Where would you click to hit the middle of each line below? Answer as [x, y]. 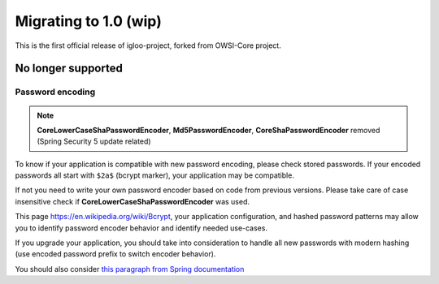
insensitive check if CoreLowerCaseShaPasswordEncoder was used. [133, 201]
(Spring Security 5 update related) [94, 141]
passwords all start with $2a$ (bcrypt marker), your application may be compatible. [154, 175]
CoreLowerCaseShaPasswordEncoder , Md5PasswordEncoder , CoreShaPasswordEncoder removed [209, 130]
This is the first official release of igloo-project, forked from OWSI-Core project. [148, 45]
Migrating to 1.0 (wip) [88, 21]
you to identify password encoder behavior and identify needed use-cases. [141, 228]
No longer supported [69, 69]
